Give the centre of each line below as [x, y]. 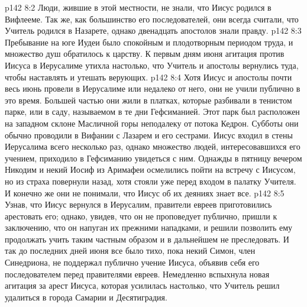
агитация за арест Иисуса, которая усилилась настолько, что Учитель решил [142, 285]
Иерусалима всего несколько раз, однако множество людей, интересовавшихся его [153, 146]
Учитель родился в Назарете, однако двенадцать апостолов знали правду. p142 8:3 [153, 30]
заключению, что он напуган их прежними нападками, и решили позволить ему [149, 227]
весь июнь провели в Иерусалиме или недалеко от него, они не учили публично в [153, 88]
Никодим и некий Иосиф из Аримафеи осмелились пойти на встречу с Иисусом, [150, 169]
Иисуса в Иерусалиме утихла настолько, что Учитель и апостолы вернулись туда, [152, 65]
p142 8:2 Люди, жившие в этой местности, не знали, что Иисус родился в [138, 7]
